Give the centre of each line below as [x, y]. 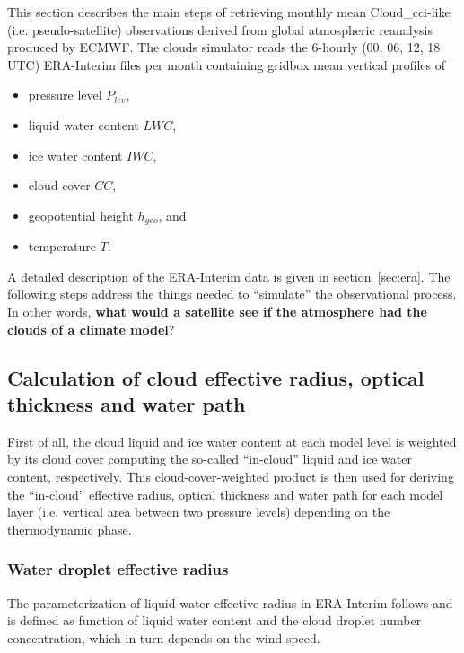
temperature [62, 246]
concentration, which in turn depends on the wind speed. [164, 637]
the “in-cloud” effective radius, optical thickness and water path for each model [225, 494]
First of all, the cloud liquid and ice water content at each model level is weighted [232, 441]
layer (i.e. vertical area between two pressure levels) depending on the [199, 512]
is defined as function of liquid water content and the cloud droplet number [214, 620]
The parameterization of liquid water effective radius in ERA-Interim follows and [230, 602]
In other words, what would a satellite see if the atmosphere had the [217, 311]
